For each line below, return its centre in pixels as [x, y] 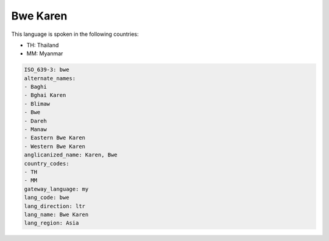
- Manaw [35, 130]
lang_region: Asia [51, 223]
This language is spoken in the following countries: [75, 34]
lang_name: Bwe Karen [56, 214]
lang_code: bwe [47, 197]
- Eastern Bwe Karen [55, 138]
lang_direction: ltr [55, 206]
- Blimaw [37, 104]
